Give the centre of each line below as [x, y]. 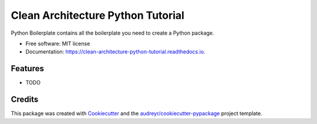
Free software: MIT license [58, 43]
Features [27, 68]
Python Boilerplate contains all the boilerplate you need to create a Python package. [112, 33]
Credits [25, 100]
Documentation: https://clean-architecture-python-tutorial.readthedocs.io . [115, 52]
